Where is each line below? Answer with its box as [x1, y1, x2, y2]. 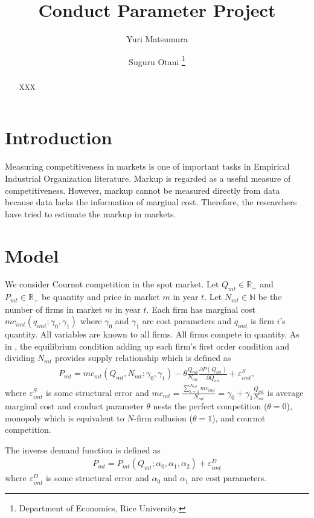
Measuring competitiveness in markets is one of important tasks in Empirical [5, 160, 290, 173]
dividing [5, 351, 35, 364]
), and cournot [212, 411, 266, 424]
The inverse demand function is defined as [5, 443, 161, 456]
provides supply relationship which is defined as [54, 351, 231, 364]
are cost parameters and [142, 315, 231, 327]
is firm [250, 315, 274, 327]
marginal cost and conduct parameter [5, 399, 144, 412]
